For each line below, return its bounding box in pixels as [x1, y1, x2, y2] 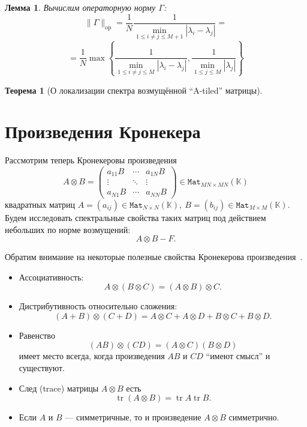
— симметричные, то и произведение [65, 411, 201, 423]
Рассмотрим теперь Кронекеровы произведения [5, 154, 177, 166]
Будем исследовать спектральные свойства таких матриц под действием [5, 211, 266, 223]
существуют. [19, 362, 65, 374]
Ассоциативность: [19, 270, 84, 283]
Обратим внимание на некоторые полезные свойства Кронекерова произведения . [5, 250, 303, 263]
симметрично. [228, 411, 279, 423]
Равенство [19, 329, 55, 341]
